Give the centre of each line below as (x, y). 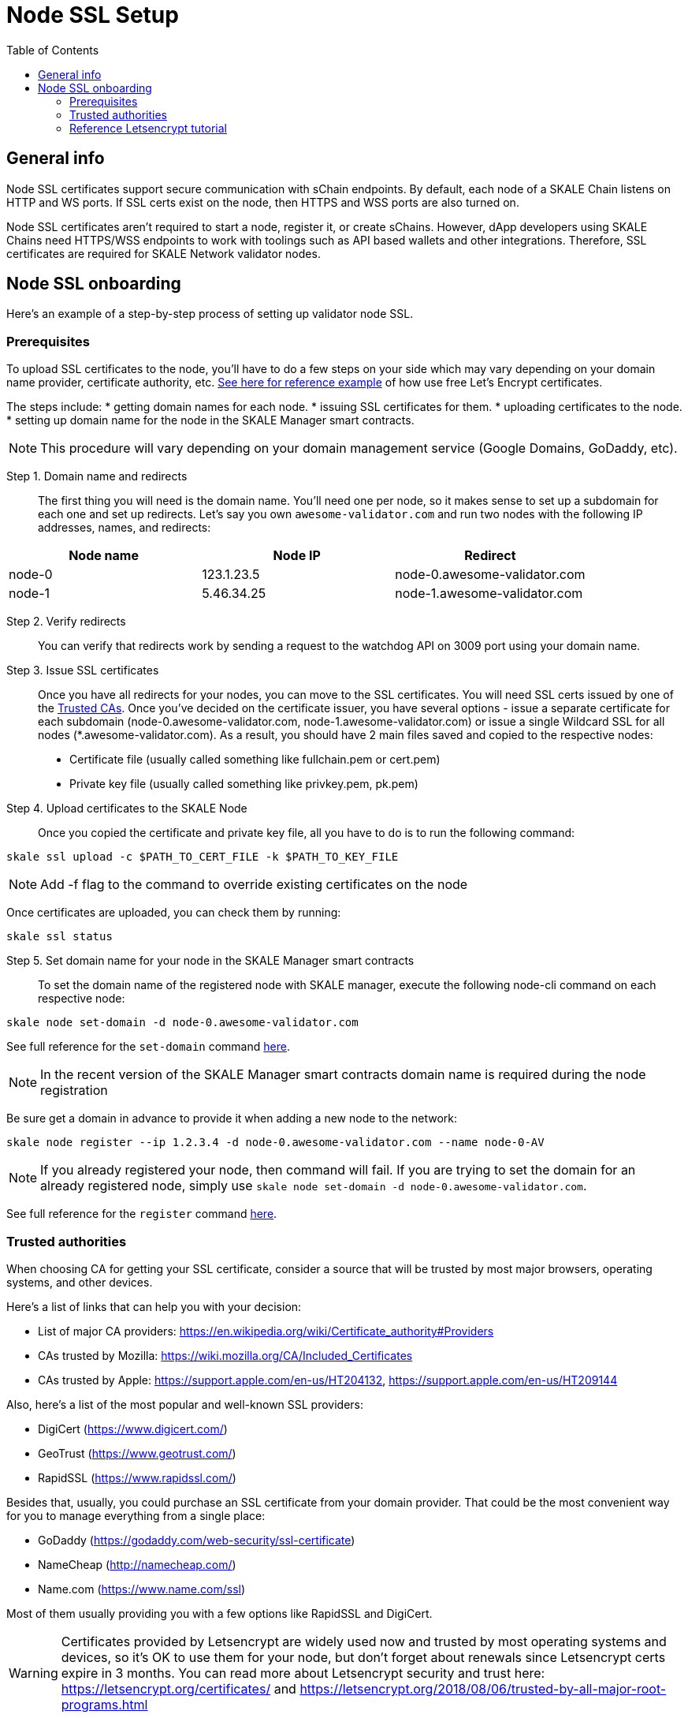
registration (74, 1091)
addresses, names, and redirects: (125, 528)
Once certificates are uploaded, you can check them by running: (174, 913)
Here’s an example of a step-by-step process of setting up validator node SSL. (210, 314)
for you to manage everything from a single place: (136, 1515)
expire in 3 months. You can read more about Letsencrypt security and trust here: (303, 1673)
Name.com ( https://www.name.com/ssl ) (142, 1589)
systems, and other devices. (80, 1282)
